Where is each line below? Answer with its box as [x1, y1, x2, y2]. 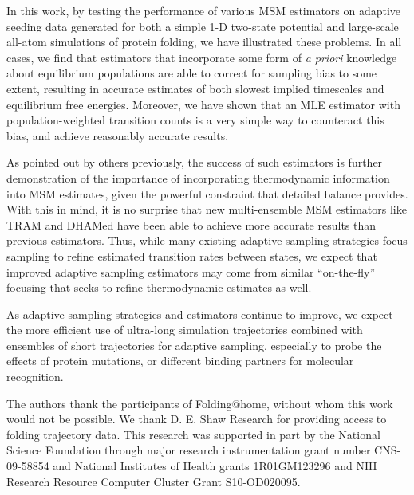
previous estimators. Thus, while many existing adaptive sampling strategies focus [6, 232, 408, 249]
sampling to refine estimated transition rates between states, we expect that [6, 247, 377, 264]
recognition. [6, 368, 64, 385]
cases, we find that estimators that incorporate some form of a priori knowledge [6, 49, 397, 65]
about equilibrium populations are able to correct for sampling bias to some [6, 65, 377, 81]
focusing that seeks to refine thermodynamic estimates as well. [6, 279, 312, 296]
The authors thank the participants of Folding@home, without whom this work [6, 395, 393, 411]
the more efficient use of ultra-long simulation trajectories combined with [6, 321, 363, 338]
